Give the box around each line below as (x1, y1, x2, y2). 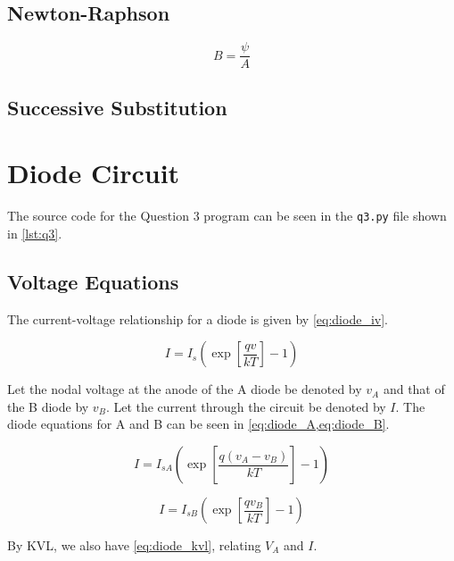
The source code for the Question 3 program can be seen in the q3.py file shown (7, 206, 447, 225)
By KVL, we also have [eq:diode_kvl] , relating (7, 536, 261, 554)
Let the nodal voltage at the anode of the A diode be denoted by (7, 380, 362, 398)
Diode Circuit (7, 155, 180, 191)
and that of (383, 380, 445, 398)
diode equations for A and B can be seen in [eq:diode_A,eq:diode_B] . (7, 414, 390, 433)
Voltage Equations (7, 267, 179, 295)
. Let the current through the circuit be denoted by (105, 397, 386, 415)
